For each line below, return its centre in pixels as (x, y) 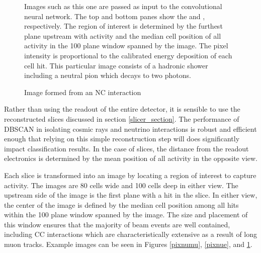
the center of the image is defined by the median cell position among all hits (121, 204)
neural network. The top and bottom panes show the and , (115, 16)
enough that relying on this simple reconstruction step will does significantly (122, 139)
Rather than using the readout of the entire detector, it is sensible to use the (122, 109)
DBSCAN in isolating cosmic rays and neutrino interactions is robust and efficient (130, 129)
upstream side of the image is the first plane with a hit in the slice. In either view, (131, 195)
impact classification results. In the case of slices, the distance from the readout (126, 148)
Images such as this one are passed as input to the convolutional (123, 6)
